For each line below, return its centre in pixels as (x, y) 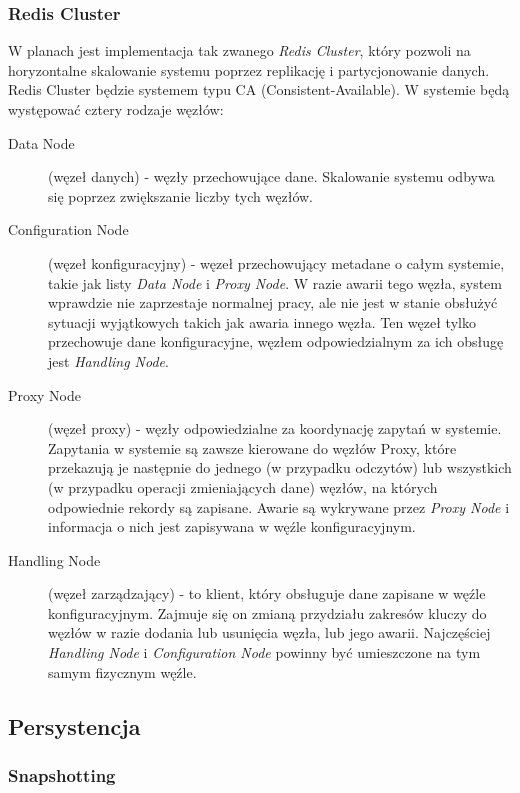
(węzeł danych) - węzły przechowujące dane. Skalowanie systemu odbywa (271, 176)
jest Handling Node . (108, 360)
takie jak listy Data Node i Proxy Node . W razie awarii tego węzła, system (275, 282)
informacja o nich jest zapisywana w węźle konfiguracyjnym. (232, 526)
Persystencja (74, 725)
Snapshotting (62, 774)
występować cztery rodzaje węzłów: (116, 109)
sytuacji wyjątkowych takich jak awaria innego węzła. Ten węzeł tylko (262, 321)
